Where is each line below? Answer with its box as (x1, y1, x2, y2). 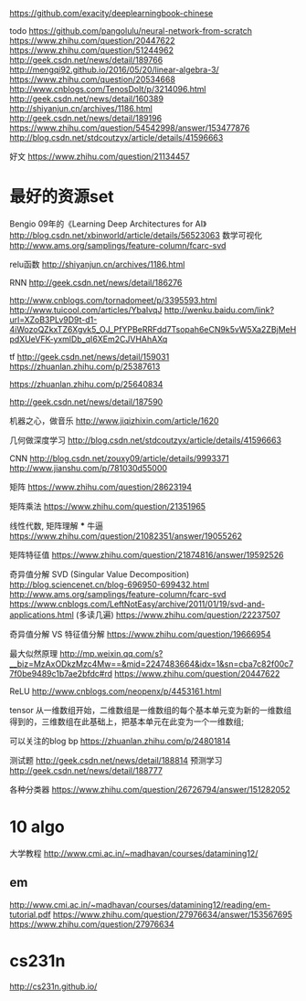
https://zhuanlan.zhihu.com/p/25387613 (9, 361, 161, 372)
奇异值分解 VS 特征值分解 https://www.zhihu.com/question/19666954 (9, 628, 271, 639)
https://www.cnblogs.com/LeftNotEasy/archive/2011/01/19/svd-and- (9, 598, 266, 609)
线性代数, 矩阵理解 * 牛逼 (9, 520, 103, 531)
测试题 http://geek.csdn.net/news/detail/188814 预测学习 (9, 754, 223, 765)
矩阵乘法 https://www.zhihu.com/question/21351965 (9, 500, 206, 511)
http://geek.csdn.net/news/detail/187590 (9, 396, 164, 407)
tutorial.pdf (9, 909, 52, 920)
